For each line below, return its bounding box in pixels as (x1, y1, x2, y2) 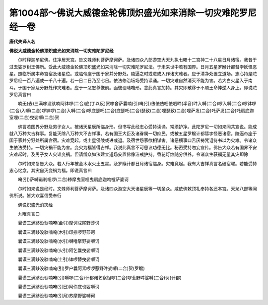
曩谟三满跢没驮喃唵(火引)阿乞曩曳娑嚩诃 (17, 247, 100, 253)
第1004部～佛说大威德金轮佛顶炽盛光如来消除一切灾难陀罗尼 (9, 7, 257, 18)
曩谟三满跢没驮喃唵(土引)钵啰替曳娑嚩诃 (17, 256, 100, 262)
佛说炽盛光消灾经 (17, 201, 53, 208)
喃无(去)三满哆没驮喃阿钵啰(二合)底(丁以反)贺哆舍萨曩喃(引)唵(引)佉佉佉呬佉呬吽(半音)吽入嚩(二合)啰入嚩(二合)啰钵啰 (17, 101, 257, 107)
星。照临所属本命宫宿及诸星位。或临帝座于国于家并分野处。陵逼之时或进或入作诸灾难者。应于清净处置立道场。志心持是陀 (9, 70, 257, 76)
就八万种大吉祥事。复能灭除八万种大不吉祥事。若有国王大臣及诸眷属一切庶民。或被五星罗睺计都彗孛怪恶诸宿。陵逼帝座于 (9, 130, 257, 136)
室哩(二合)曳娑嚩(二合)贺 (9, 115, 60, 121)
